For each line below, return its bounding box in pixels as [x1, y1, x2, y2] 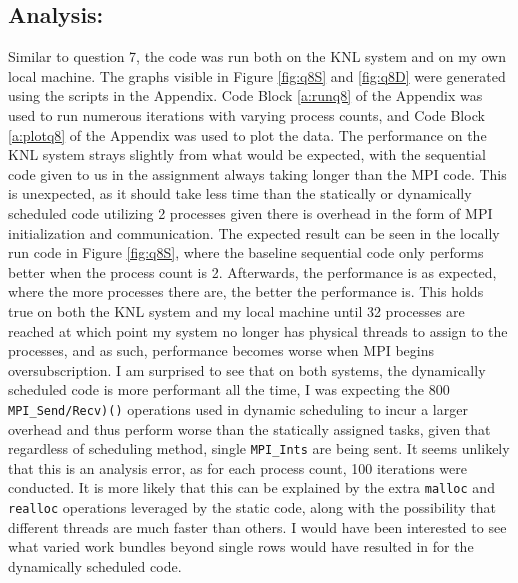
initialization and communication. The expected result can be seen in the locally [8, 222, 500, 243]
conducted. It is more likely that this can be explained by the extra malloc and [8, 477, 495, 498]
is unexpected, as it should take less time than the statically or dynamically [8, 183, 472, 204]
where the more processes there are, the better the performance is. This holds [8, 281, 484, 302]
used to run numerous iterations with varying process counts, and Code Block [8, 104, 485, 125]
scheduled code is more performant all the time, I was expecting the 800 [8, 379, 450, 400]
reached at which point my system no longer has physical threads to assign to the [8, 320, 508, 341]
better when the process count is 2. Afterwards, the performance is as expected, [8, 261, 497, 282]
